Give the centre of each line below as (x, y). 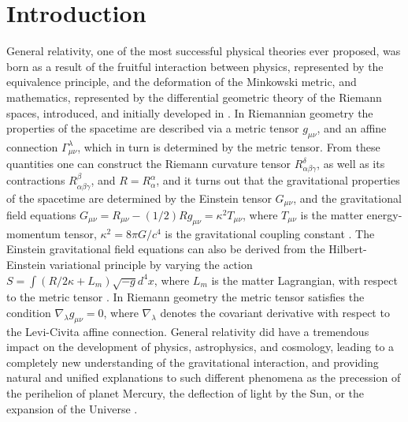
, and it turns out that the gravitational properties (278, 180)
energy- (384, 214)
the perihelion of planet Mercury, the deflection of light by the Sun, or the (185, 393)
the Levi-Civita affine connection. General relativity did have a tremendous (188, 331)
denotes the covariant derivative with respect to (275, 312)
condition (29, 312)
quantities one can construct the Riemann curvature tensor (149, 164)
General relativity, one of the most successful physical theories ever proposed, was (204, 51)
